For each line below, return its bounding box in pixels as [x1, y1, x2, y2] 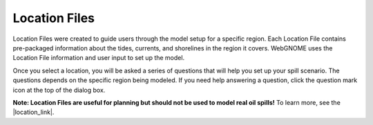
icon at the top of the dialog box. [12, 86, 106, 94]
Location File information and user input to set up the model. [12, 54, 185, 62]
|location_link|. [12, 108, 55, 117]
